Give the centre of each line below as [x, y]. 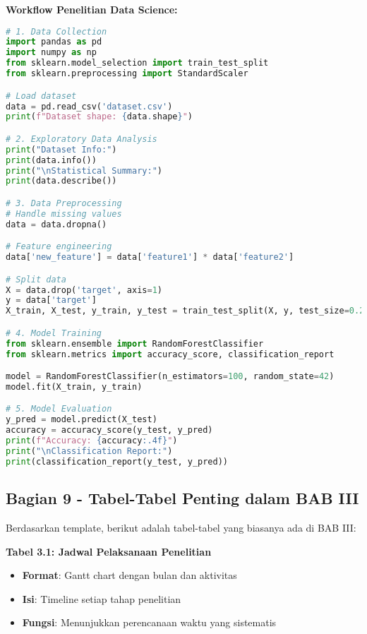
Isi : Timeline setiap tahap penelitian [102, 598]
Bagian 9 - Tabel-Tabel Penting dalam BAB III [182, 498]
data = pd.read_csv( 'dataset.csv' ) [89, 106]
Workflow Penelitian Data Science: [92, 9]
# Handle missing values [64, 214]
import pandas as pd [54, 42]
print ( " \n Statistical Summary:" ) [84, 171]
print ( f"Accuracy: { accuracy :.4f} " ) [92, 441]
